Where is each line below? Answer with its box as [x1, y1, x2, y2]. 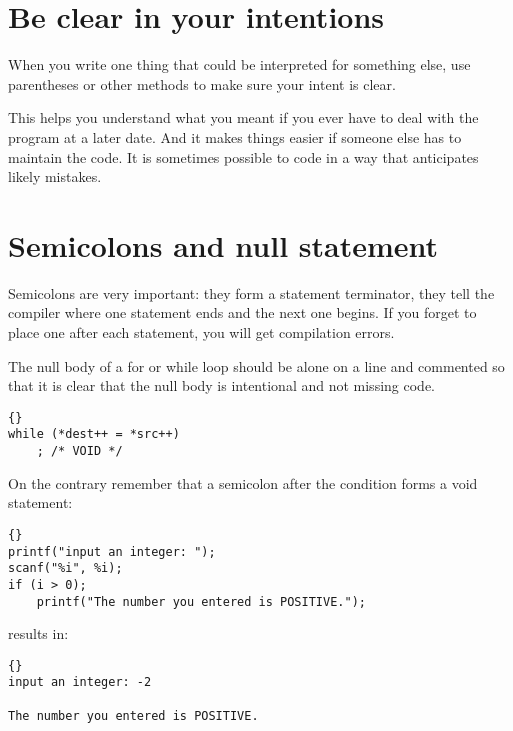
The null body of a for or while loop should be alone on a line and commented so [8, 355, 505, 376]
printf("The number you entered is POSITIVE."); [36, 594, 366, 609]
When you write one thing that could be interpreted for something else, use [8, 54, 471, 75]
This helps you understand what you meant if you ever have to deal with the [8, 107, 479, 128]
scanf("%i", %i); [8, 561, 123, 576]
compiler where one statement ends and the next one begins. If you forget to [8, 302, 477, 323]
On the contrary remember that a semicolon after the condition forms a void [8, 472, 478, 493]
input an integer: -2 [8, 675, 152, 690]
